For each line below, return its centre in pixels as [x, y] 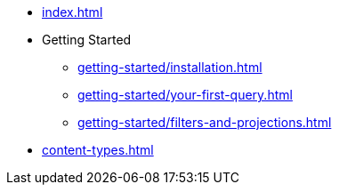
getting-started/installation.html [170, 67]
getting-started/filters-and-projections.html [205, 122]
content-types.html [98, 150]
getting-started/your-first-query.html [185, 95]
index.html [73, 12]
